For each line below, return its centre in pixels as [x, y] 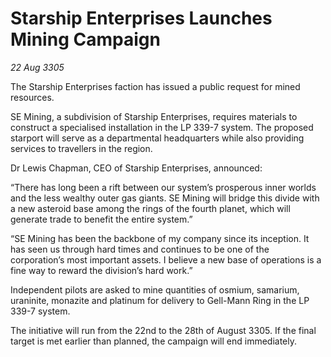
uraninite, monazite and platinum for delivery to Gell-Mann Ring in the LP [160, 300]
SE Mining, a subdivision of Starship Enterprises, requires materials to [154, 116]
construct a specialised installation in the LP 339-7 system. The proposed [162, 127]
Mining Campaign [85, 39]
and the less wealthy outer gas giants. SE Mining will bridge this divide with [165, 198]
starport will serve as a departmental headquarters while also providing [157, 138]
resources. [32, 97]
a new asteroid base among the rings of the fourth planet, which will [150, 208]
